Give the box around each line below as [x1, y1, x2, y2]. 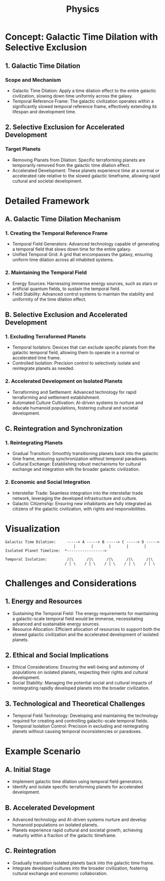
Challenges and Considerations [5, 577, 137, 589]
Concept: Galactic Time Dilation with [5, 31, 158, 43]
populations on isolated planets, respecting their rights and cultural [12, 670, 149, 675]
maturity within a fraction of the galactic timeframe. [12, 832, 117, 838]
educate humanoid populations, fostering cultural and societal [12, 405, 138, 411]
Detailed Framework [5, 195, 90, 207]
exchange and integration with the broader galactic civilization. [12, 466, 140, 472]
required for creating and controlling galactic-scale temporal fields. [12, 718, 149, 724]
